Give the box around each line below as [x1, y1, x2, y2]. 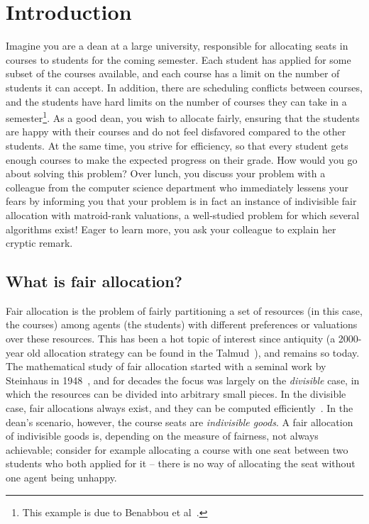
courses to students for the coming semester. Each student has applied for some [6, 52, 351, 67]
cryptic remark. [6, 235, 73, 250]
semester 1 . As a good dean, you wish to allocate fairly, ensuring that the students [6, 108, 360, 125]
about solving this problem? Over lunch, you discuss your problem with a [6, 166, 326, 181]
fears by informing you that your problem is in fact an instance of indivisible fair [6, 194, 357, 208]
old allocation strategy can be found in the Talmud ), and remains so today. [27, 345, 360, 359]
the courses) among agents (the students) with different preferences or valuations [6, 317, 358, 332]
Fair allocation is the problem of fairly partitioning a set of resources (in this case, [6, 303, 363, 318]
